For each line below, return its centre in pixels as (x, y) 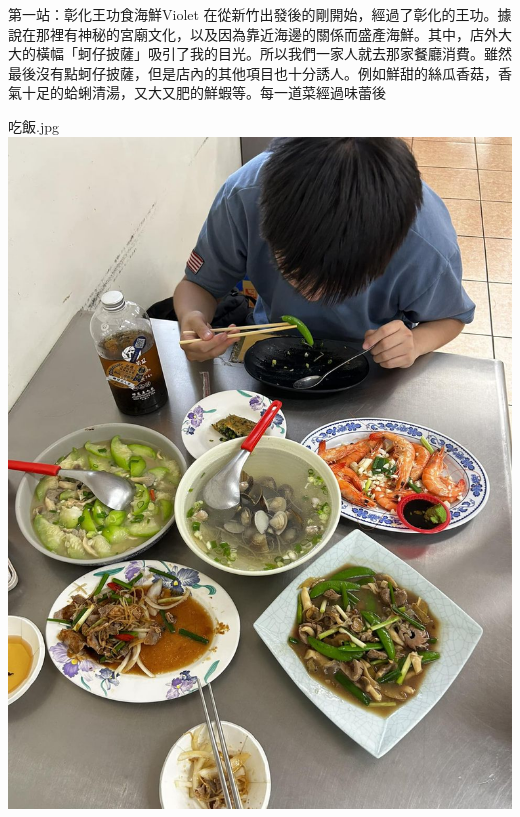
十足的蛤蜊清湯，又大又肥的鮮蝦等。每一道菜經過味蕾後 (203, 92)
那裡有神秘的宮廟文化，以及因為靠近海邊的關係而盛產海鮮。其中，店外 (266, 33)
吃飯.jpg (33, 125)
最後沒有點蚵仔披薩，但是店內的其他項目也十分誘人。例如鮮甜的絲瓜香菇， (253, 72)
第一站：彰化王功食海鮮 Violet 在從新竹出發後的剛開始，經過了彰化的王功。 (253, 14)
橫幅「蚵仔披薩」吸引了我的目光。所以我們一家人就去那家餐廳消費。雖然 (273, 53)
